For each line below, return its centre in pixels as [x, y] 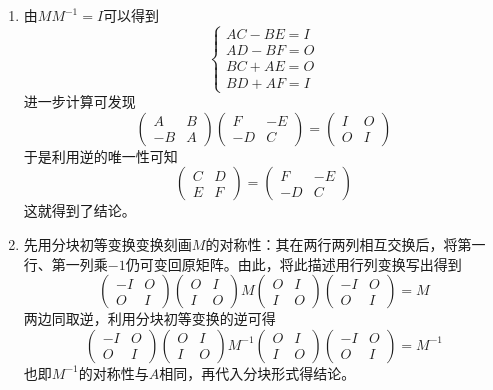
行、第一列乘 [65, 263]
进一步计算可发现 [79, 101]
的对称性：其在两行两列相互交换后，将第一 [345, 244]
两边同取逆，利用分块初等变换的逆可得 [149, 318]
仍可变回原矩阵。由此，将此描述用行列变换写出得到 [293, 263]
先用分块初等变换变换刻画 [107, 244]
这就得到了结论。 [79, 210]
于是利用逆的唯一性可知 [100, 155]
